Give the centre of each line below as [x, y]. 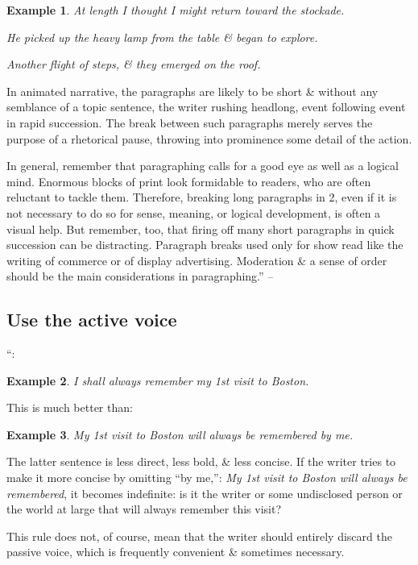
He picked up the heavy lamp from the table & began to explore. [162, 37]
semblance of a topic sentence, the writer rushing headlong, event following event [206, 107]
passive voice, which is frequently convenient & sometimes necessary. [176, 552]
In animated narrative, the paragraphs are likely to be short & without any [192, 91]
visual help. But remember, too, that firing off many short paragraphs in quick [201, 228]
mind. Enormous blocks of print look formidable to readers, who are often [189, 181]
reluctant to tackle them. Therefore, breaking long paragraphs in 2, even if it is [202, 197]
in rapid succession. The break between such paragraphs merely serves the [190, 122]
